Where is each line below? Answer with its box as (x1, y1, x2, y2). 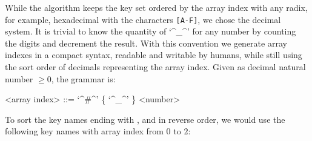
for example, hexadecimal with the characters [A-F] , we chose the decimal (5, 13, 281, 25)
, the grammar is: (51, 72, 116, 85)
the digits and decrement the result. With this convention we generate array (5, 36, 287, 49)
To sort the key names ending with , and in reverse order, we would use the (5, 113, 285, 125)
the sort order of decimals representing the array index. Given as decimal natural (5, 61, 306, 73)
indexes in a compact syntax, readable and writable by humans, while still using (5, 48, 302, 61)
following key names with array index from (5, 125, 164, 137)
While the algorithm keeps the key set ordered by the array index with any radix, (5, 1, 308, 13)
